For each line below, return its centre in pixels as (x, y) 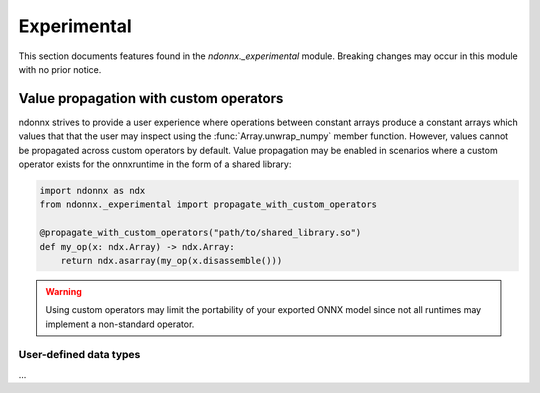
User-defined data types (79, 355)
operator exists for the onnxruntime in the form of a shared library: (155, 164)
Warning (63, 291)
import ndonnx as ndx (92, 190)
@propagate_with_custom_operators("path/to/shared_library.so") (200, 233)
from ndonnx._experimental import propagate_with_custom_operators (208, 204)
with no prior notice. (60, 69)
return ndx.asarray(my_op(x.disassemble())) (171, 260)
